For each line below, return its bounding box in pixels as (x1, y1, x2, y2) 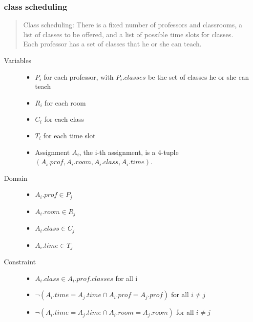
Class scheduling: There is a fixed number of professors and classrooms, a (23, 20, 242, 30)
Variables (4, 55, 32, 65)
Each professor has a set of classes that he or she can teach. (23, 39, 202, 49)
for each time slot (43, 130, 96, 140)
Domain (4, 172, 28, 183)
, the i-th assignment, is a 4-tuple (79, 147, 179, 157)
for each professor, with (43, 71, 114, 82)
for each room (44, 97, 86, 107)
